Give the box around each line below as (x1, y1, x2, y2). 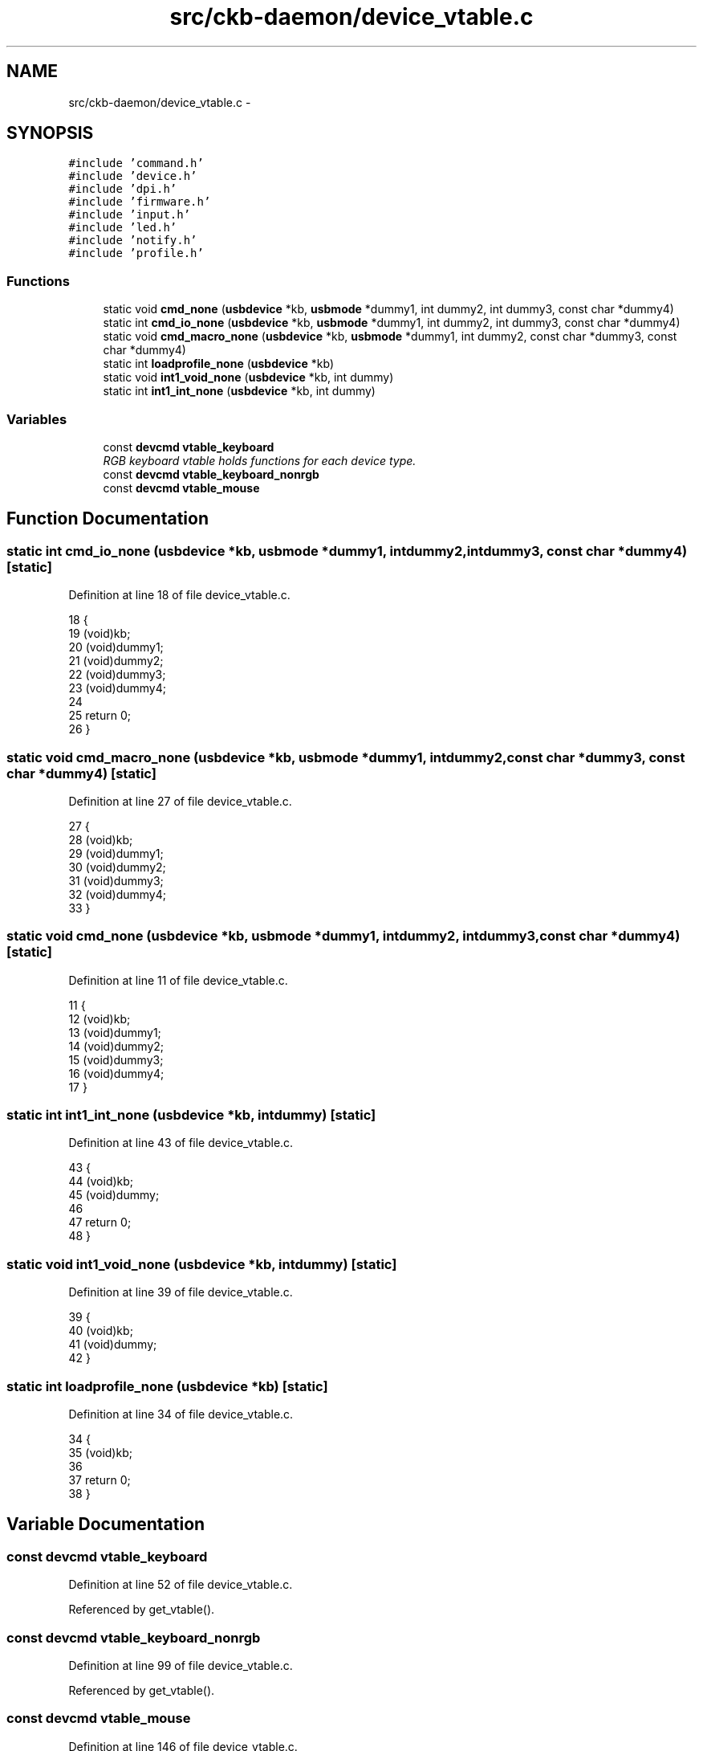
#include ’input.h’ (68, 208, 191, 222)
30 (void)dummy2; (68, 859, 166, 874)
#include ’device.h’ (68, 169, 197, 183)
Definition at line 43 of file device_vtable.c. (68, 1136, 294, 1150)
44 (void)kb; (68, 1174, 134, 1189)
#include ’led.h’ (68, 221, 177, 235)
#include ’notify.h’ (68, 234, 197, 247)
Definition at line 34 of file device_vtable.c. (68, 1406, 294, 1421)
